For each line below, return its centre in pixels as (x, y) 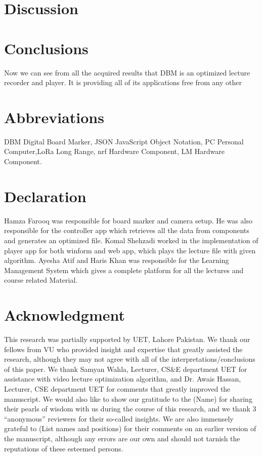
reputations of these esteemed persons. (64, 448)
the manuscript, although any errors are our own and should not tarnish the (122, 438)
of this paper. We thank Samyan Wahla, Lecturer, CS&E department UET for (126, 369)
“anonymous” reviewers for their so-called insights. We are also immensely (119, 418)
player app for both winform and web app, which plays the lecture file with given (130, 250)
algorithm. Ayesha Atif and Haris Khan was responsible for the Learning (117, 260)
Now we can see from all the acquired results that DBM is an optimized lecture (127, 72)
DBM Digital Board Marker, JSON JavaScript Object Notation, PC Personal (124, 141)
